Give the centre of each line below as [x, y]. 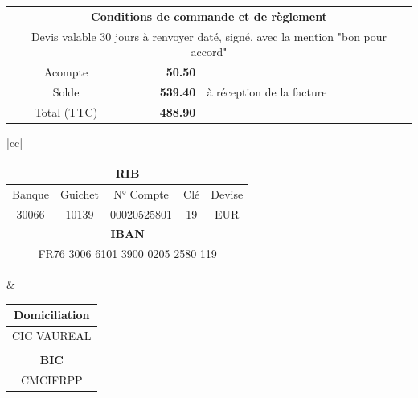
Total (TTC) [66, 111]
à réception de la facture [267, 91]
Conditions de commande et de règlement [209, 16]
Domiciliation [52, 315]
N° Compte [141, 193]
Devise [227, 193]
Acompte [66, 72]
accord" [209, 52]
